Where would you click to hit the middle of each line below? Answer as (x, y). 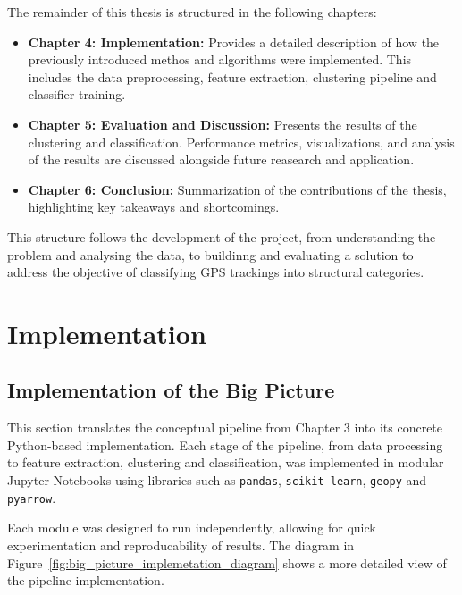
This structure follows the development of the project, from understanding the (222, 236)
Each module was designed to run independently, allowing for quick (192, 528)
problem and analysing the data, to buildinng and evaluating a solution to (210, 254)
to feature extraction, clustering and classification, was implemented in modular (226, 462)
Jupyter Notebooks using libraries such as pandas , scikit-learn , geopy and (217, 480)
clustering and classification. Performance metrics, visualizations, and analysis (241, 142)
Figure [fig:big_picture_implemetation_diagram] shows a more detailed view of (227, 562)
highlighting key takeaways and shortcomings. (154, 207)
